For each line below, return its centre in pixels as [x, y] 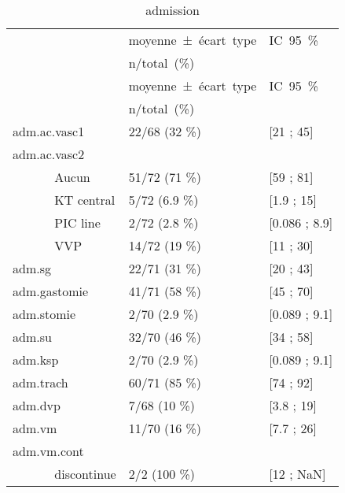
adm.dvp [37, 405]
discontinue [85, 474]
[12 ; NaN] [297, 474]
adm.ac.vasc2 [49, 154]
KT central [85, 200]
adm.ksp [36, 360]
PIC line [77, 222]
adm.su [32, 337]
